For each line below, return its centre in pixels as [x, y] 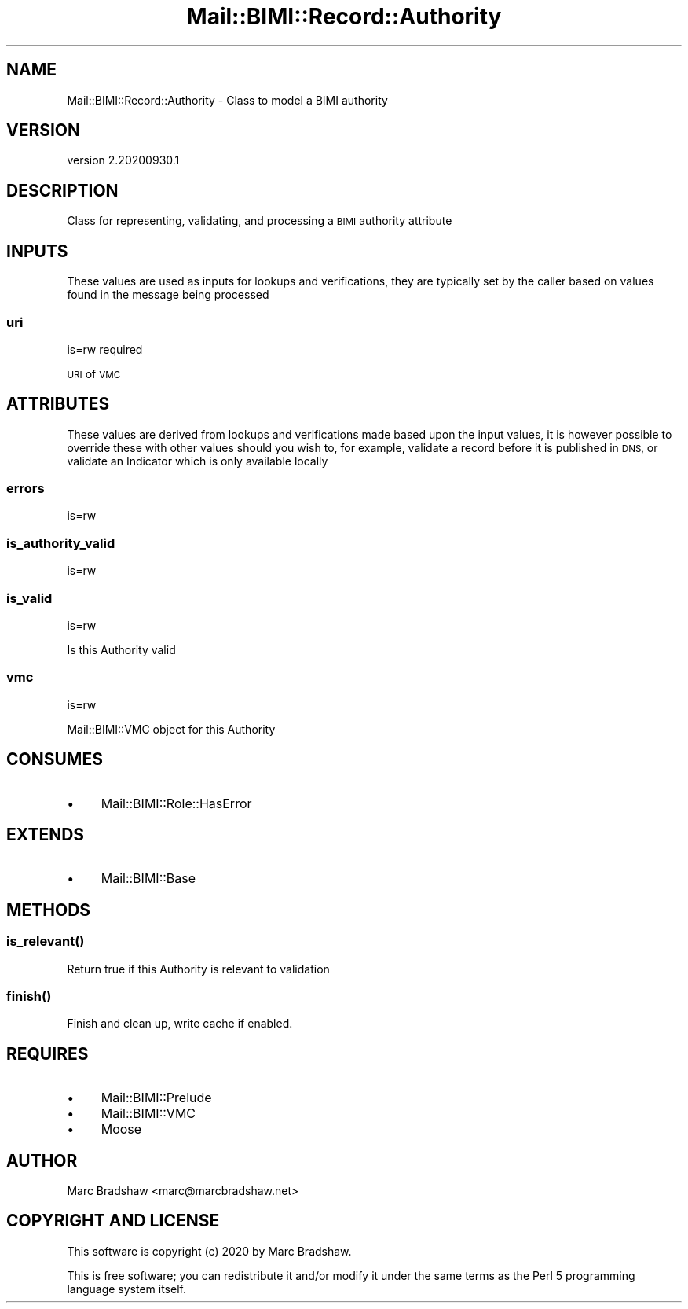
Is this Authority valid [121, 649]
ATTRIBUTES [58, 404]
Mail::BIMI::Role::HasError [176, 803]
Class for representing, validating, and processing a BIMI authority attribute [260, 221]
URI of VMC [94, 373]
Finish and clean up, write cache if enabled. [180, 1024]
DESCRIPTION [62, 190]
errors [26, 489]
